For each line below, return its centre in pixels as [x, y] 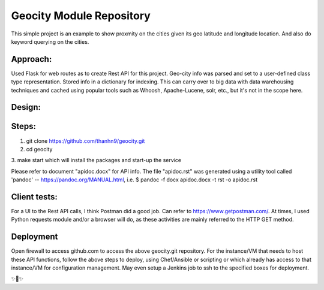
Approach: [31, 59]
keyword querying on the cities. [50, 41]
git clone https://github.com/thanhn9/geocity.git [85, 140]
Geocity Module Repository [81, 16]
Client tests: [34, 197]
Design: [26, 107]
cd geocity [39, 149]
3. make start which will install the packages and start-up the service [96, 160]
